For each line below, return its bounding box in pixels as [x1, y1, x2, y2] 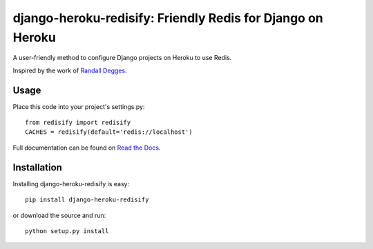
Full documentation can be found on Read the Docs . [12, 143, 161, 152]
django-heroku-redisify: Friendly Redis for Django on [12, 10, 324, 26]
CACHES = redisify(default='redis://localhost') [25, 128, 193, 136]
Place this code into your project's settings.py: [12, 102, 145, 110]
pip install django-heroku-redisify [25, 196, 149, 203]
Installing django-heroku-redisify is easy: [12, 179, 130, 188]
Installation [12, 161, 62, 173]
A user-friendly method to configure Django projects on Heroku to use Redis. [12, 54, 232, 62]
